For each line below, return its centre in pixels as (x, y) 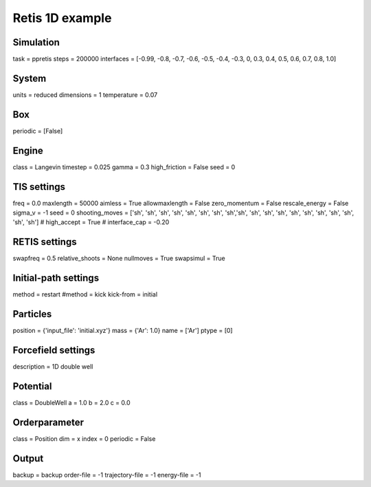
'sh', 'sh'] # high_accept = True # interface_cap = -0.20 (91, 222)
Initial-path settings (56, 278)
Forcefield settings (54, 350)
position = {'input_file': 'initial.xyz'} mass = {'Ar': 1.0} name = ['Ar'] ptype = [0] (123, 331)
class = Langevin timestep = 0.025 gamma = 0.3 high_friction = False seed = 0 (124, 167)
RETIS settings (45, 242)
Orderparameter (48, 422)
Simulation (36, 42)
